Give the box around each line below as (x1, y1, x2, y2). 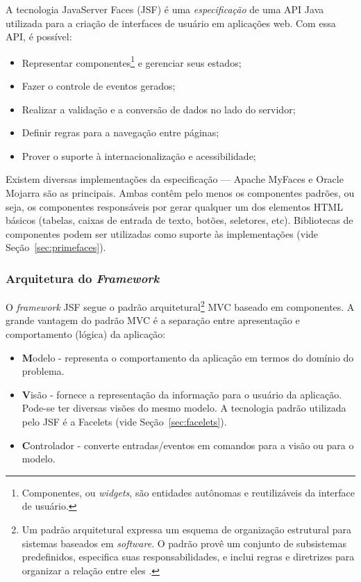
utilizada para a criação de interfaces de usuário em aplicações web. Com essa (6, 15, 336, 30)
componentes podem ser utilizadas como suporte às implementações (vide (6, 226, 319, 241)
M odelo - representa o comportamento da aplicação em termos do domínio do (22, 350, 354, 364)
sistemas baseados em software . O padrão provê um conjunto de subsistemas (22, 535, 346, 550)
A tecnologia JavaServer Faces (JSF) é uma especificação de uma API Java (6, 2, 324, 16)
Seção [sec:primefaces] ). (6, 240, 106, 254)
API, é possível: (6, 29, 72, 44)
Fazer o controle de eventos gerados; (22, 79, 176, 93)
